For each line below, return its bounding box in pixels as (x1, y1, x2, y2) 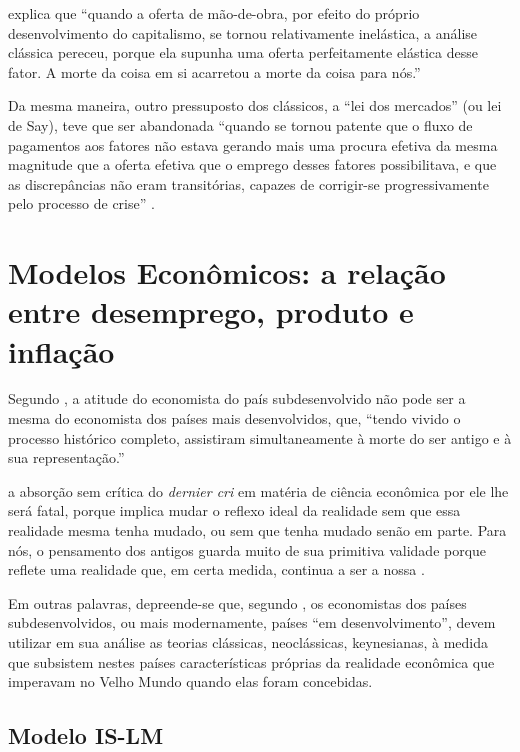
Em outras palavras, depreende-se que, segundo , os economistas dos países (8, 592, 467, 613)
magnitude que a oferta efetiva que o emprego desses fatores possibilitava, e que (8, 154, 497, 175)
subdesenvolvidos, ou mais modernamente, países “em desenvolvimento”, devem (8, 612, 496, 633)
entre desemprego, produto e (8, 291, 414, 332)
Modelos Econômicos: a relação (8, 252, 446, 293)
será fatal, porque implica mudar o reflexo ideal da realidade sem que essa (8, 500, 461, 521)
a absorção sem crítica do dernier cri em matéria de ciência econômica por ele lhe (8, 480, 509, 501)
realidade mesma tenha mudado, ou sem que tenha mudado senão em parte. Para (8, 520, 507, 540)
